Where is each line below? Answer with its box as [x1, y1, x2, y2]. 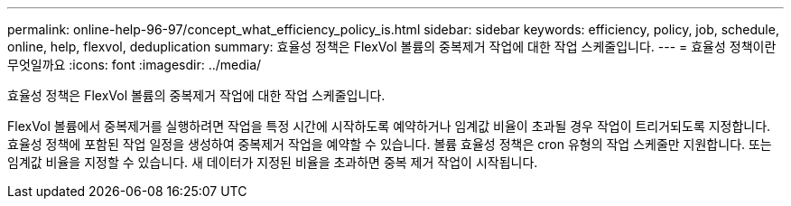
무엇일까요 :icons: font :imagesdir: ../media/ [7, 57, 262, 72]
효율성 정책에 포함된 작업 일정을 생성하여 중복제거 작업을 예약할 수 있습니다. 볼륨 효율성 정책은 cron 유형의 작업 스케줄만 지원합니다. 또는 [7, 136, 772, 152]
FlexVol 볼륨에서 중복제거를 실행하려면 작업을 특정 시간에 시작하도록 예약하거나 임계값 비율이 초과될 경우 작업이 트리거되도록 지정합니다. [7, 118, 771, 134]
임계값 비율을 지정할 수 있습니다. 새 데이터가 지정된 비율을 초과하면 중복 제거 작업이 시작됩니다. [7, 154, 538, 170]
